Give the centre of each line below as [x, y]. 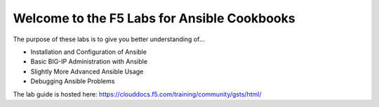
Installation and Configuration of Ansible [89, 52]
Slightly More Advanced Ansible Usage [87, 71]
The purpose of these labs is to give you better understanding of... [109, 39]
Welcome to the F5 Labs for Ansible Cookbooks [154, 18]
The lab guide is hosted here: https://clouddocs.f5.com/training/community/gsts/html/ [137, 94]
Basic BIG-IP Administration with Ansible [89, 62]
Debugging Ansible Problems [73, 81]
